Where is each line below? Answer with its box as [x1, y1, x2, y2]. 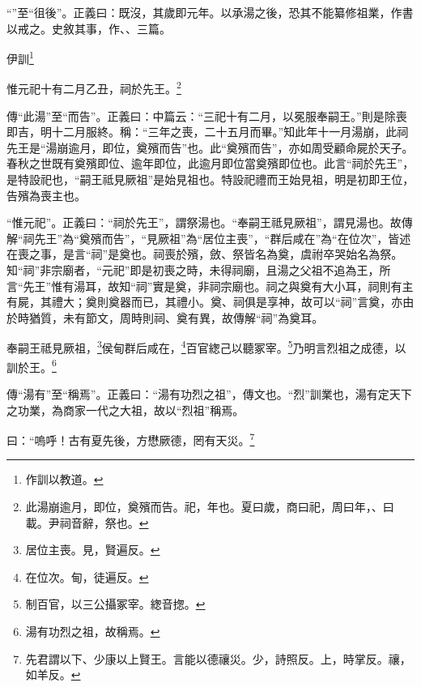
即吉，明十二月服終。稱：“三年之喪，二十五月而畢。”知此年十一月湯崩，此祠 [6, 123, 409, 140]
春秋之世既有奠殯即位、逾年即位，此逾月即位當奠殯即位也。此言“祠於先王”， [6, 155, 415, 172]
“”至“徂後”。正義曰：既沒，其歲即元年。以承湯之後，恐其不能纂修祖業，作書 [6, 4, 414, 20]
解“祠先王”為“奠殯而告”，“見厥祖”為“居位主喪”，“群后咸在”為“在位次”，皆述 [6, 229, 411, 246]
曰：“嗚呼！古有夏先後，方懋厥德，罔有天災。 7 [6, 429, 255, 448]
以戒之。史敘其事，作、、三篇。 [6, 19, 171, 36]
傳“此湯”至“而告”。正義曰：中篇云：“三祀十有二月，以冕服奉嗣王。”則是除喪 [6, 107, 407, 124]
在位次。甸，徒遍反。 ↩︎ [25, 568, 149, 585]
